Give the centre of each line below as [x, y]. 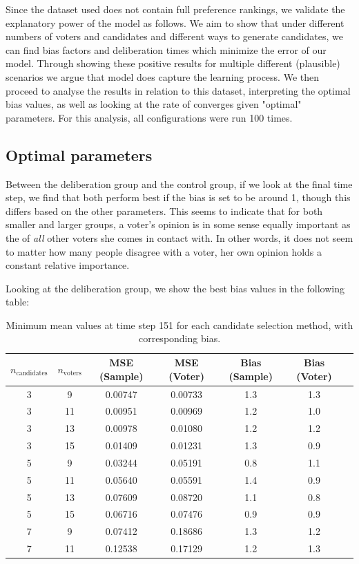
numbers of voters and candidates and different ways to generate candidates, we [174, 36]
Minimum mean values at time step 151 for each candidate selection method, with [179, 325]
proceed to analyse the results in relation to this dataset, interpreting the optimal [178, 90]
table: [18, 302]
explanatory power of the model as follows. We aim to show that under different [175, 22]
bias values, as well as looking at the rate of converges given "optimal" [154, 104]
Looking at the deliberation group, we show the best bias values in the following [175, 288]
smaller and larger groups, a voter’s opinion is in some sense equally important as [178, 224]
